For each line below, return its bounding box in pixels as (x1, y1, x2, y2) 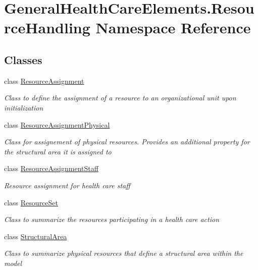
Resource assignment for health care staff (4, 180, 130, 190)
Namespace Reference (95, 17, 251, 38)
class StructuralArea (4, 231, 67, 241)
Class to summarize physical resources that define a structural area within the (4, 248, 243, 258)
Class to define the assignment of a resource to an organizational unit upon (4, 92, 236, 103)
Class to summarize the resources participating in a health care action (4, 214, 220, 225)
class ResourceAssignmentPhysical (4, 119, 110, 130)
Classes (4, 51, 42, 67)
